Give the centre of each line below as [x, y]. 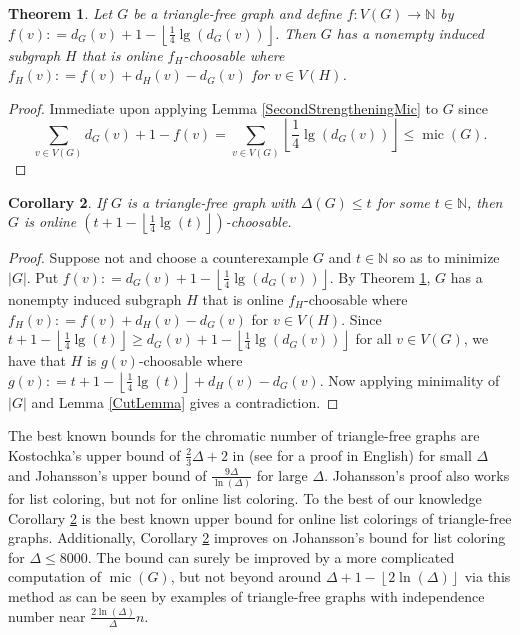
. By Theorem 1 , [380, 276]
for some [403, 201]
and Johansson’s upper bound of [107, 474]
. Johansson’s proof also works [417, 474]
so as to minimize [446, 257]
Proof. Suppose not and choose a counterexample [158, 257]
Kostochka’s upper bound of [94, 454]
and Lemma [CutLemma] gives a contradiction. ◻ [185, 401]
